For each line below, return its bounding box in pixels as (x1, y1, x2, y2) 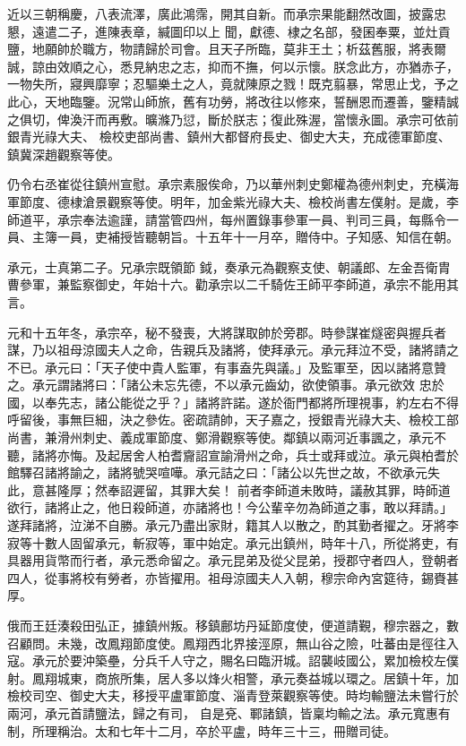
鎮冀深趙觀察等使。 (7, 144, 120, 163)
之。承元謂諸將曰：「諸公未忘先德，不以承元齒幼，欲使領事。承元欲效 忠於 (7, 375, 444, 394)
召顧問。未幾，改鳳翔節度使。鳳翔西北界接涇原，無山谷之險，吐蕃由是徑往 (7, 633, 446, 652)
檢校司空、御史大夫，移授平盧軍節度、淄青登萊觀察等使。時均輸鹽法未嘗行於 (7, 686, 459, 705)
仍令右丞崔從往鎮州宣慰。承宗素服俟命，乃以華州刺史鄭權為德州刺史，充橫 (7, 175, 446, 193)
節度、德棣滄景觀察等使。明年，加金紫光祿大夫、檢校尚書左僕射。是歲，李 (19, 192, 459, 210)
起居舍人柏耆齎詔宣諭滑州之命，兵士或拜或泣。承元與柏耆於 (107, 445, 459, 464)
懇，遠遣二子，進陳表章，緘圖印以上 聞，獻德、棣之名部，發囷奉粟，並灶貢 (7, 21, 451, 40)
